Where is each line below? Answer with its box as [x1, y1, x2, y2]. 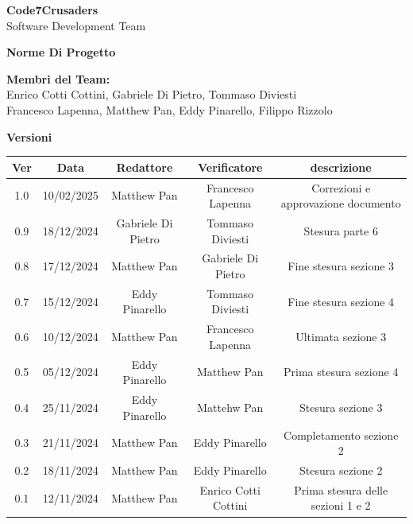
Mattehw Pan [197, 398, 264, 415]
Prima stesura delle [294, 481, 388, 498]
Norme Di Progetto [6, 44, 116, 60]
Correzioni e [311, 179, 371, 196]
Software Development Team [6, 17, 146, 33]
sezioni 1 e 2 [311, 497, 371, 514]
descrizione [310, 158, 372, 175]
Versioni [6, 128, 52, 145]
